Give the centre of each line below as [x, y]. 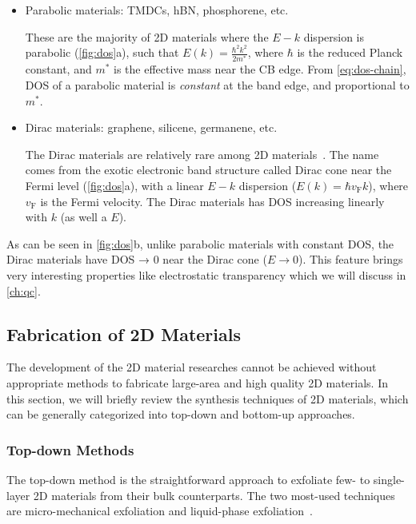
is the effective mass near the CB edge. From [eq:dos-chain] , [260, 69]
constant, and [58, 69]
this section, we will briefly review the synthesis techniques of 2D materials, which [208, 398]
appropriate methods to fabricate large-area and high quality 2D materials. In [198, 382]
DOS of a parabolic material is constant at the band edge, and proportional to [217, 85]
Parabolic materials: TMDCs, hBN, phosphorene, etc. [157, 10]
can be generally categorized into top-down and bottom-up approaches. [181, 414]
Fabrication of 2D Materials [124, 333]
